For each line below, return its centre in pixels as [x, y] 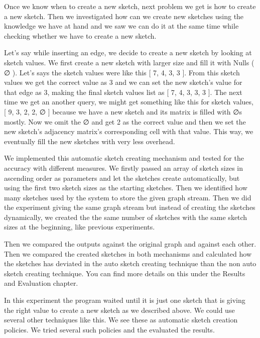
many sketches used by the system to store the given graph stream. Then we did [128, 197]
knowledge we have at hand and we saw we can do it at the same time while [121, 26]
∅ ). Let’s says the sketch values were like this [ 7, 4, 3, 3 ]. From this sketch [122, 72]
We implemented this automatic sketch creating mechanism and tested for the [124, 158]
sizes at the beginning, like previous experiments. [80, 227]
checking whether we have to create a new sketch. [80, 35]
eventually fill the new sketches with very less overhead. [90, 141]
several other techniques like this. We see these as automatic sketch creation [121, 320]
